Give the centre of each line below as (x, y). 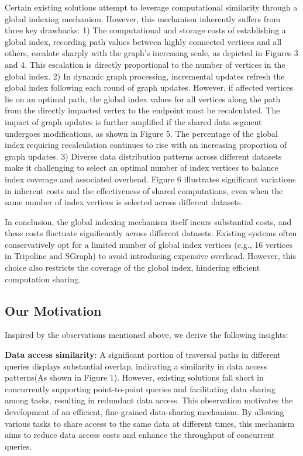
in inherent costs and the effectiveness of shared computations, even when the (144, 190)
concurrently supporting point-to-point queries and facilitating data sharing (140, 388)
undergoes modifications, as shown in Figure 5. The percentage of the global (141, 133)
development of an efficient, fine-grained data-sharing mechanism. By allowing (144, 412)
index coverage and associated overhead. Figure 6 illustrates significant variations (150, 179)
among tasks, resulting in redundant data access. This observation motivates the (149, 400)
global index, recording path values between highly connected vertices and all (143, 41)
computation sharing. (43, 279)
